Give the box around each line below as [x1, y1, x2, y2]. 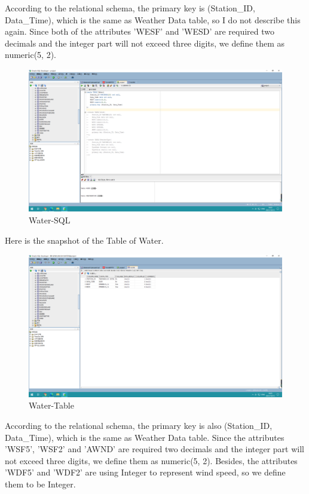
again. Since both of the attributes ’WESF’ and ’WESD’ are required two [5, 25, 275, 38]
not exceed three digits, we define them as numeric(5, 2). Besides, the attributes [5, 454, 298, 467]
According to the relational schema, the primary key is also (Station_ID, [5, 419, 273, 431]
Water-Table [29, 399, 74, 412]
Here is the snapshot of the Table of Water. [5, 234, 164, 246]
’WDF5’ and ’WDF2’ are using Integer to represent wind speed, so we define [5, 466, 286, 478]
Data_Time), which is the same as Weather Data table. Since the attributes [5, 431, 284, 443]
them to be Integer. [5, 477, 76, 490]
